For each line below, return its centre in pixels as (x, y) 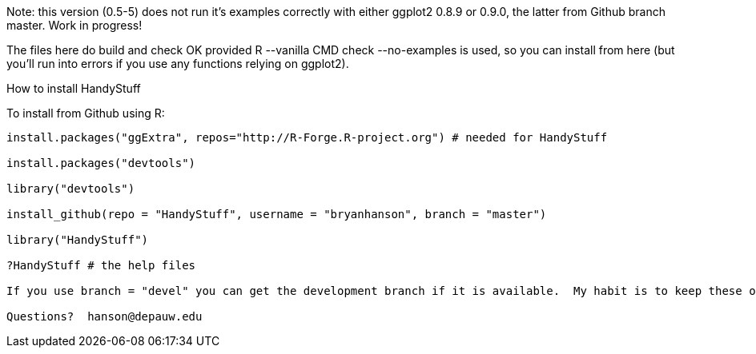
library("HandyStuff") (78, 240)
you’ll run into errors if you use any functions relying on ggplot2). (178, 64)
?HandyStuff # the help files (101, 265)
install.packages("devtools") (101, 163)
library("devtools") (71, 189)
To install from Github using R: (86, 113)
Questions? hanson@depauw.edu (105, 316)
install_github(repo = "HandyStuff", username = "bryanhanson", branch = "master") (277, 214)
